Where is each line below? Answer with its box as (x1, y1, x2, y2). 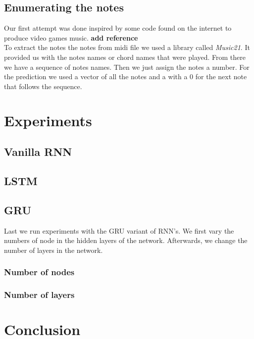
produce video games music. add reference (4, 32, 138, 43)
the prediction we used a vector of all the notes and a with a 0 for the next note (4, 71, 247, 82)
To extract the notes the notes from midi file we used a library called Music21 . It (4, 42, 250, 52)
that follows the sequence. (4, 81, 82, 91)
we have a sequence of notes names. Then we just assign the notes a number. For (4, 61, 250, 72)
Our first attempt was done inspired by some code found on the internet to (4, 23, 232, 33)
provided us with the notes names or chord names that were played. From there (4, 51, 246, 62)
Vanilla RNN (4, 144, 72, 159)
